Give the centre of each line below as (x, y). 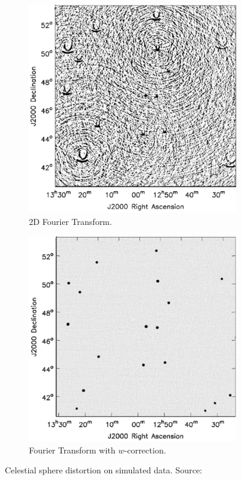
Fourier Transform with (72, 450)
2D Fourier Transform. (70, 221)
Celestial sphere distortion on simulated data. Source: (104, 470)
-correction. (145, 450)
